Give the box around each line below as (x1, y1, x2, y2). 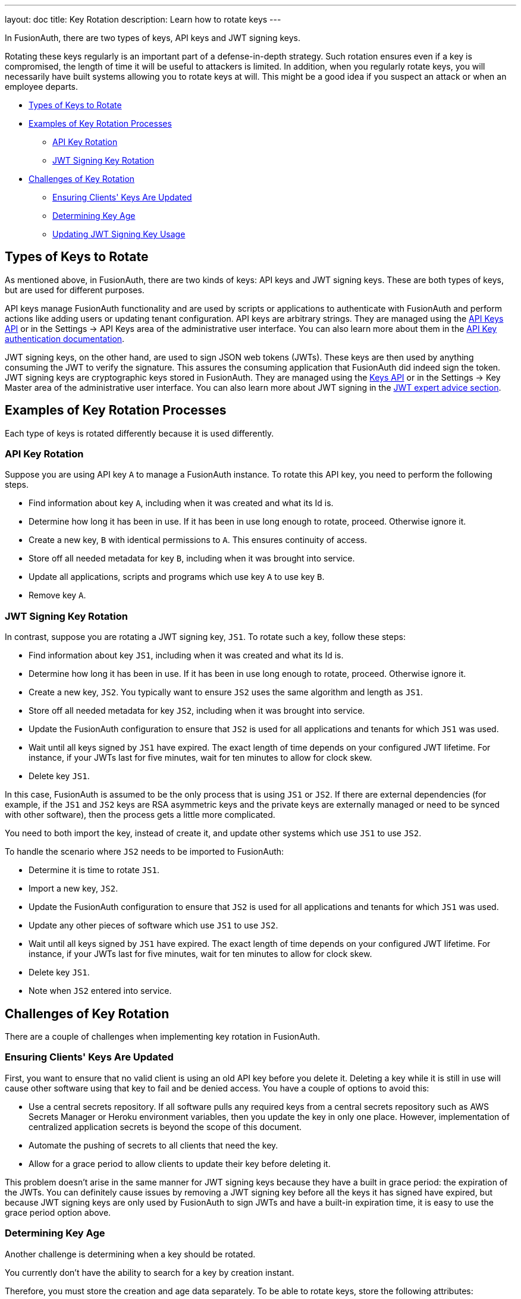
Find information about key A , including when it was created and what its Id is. (29, 498, 334, 509)
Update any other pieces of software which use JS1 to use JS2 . (29, 920, 278, 931)
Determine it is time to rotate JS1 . (29, 865, 159, 876)
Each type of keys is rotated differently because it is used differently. (5, 428, 274, 438)
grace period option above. (5, 1207, 111, 1218)
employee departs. (5, 81, 79, 92)
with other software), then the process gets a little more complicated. (5, 809, 275, 820)
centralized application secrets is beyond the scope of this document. (29, 1121, 302, 1132)
